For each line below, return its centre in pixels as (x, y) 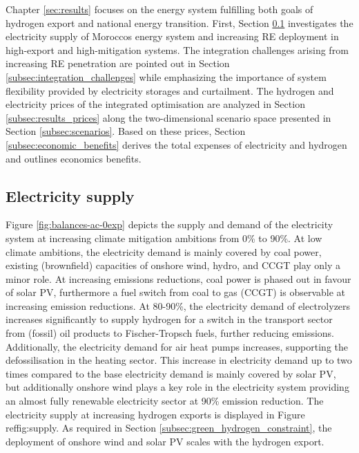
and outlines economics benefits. (74, 158)
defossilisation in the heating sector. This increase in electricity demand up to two (179, 360)
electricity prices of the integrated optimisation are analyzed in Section (155, 104)
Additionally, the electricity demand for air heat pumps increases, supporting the (177, 346)
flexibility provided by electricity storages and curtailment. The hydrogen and (170, 90)
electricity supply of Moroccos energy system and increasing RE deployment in (172, 36)
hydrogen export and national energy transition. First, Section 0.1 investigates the (179, 22)
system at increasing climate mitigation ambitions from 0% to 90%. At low (164, 238)
